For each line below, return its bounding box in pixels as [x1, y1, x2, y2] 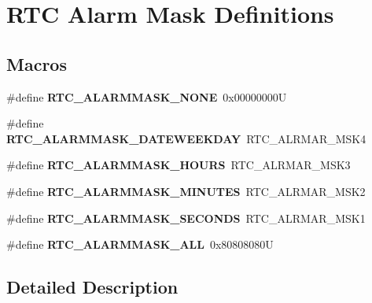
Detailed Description [6, 275, 179, 299]
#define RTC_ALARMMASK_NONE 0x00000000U [6, 88, 287, 105]
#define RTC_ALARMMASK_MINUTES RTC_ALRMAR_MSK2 [6, 183, 366, 199]
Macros [6, 51, 67, 76]
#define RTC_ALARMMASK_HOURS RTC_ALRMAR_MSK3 [6, 157, 351, 173]
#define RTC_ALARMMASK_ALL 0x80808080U [6, 236, 274, 253]
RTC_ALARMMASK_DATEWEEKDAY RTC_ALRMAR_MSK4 [6, 130, 366, 146]
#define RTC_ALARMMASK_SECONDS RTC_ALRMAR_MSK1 [6, 209, 366, 226]
